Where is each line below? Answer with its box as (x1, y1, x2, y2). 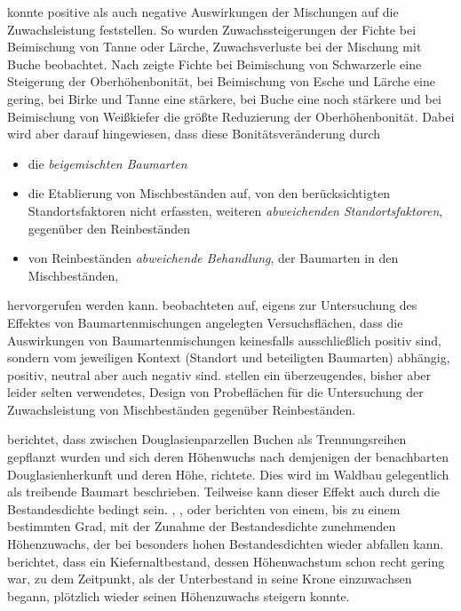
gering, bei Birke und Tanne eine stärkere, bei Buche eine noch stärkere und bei (7, 89, 441, 107)
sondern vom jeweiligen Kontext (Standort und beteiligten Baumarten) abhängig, (7, 348, 450, 367)
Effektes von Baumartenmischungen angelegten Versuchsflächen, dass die (7, 313, 403, 331)
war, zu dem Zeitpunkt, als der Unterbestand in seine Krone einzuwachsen (7, 569, 412, 588)
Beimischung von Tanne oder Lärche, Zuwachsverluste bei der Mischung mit (7, 37, 422, 56)
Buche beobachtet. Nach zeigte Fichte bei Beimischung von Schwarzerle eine (7, 54, 422, 73)
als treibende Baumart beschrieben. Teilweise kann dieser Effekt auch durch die (7, 482, 440, 501)
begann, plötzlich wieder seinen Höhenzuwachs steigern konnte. (7, 586, 350, 605)
